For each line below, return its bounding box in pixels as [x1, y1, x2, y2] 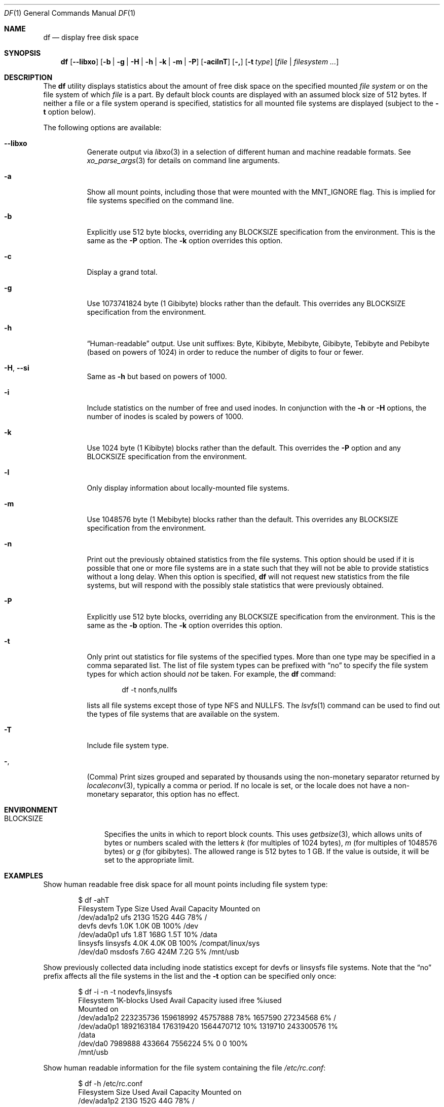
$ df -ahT [78, 896, 109, 904]
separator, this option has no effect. [121, 790, 240, 798]
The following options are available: [43, 123, 162, 132]
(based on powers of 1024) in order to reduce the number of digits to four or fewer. [87, 348, 364, 356]
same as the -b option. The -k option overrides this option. [87, 621, 283, 630]
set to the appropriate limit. [104, 856, 194, 864]
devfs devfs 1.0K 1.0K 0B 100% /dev [78, 921, 199, 930]
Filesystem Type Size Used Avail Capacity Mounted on [78, 904, 261, 913]
